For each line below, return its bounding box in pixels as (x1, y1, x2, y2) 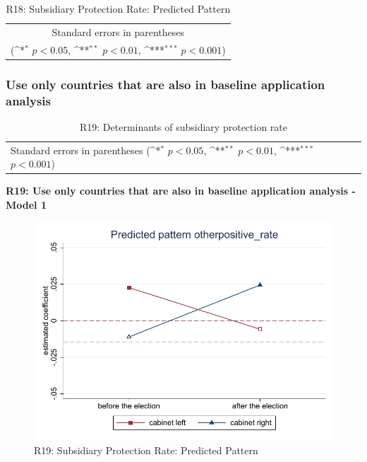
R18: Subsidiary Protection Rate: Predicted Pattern (6, 1, 231, 16)
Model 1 (6, 197, 47, 212)
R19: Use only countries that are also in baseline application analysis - (6, 183, 356, 198)
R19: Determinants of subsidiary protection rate (79, 119, 287, 134)
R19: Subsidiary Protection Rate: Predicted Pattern (34, 442, 258, 457)
